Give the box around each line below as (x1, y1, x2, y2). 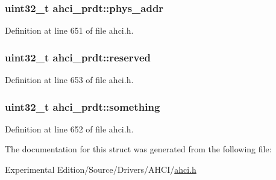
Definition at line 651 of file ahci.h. (5, 24, 134, 37)
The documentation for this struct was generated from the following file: (5, 143, 272, 155)
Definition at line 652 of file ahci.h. (5, 122, 134, 135)
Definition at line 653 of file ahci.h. (5, 73, 134, 86)
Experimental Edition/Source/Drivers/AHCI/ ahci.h (5, 163, 196, 176)
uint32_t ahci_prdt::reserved (5, 49, 151, 64)
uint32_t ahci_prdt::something (5, 99, 160, 114)
